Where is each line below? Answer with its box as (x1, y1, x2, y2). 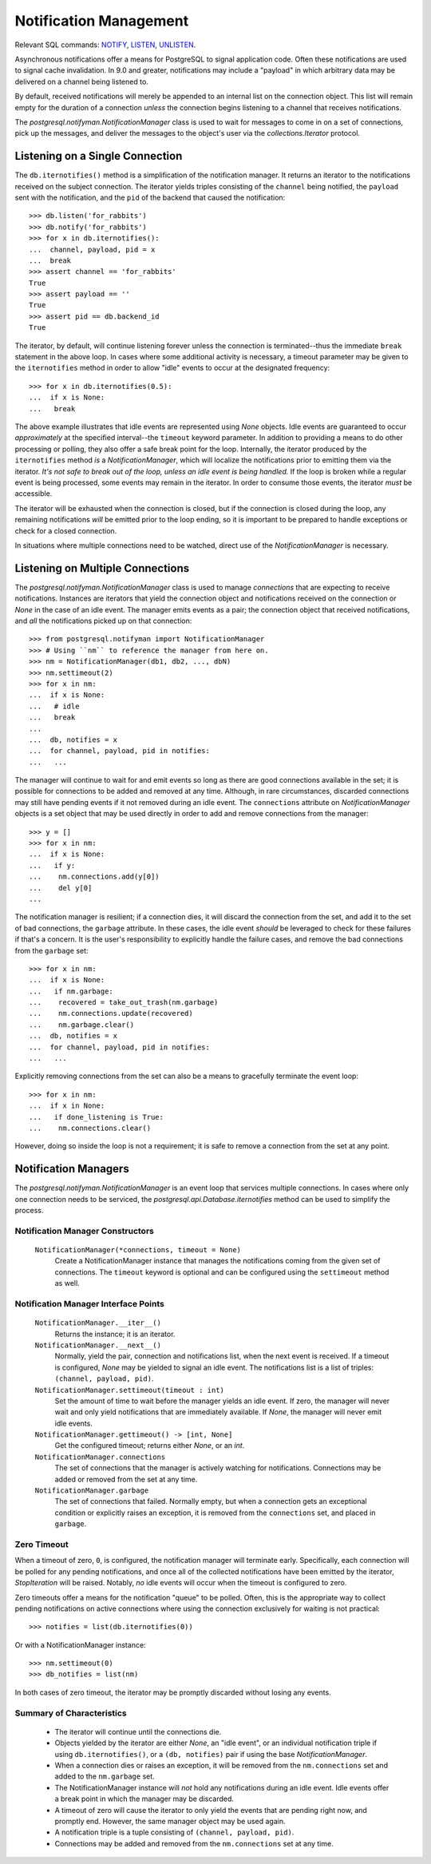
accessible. (14, 489, 53, 498)
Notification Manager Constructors (14, 1225, 155, 1236)
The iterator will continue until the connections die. (54, 1727, 222, 1736)
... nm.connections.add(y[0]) (29, 872, 160, 882)
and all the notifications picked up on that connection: (14, 616, 192, 625)
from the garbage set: (14, 946, 89, 955)
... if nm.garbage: (29, 986, 113, 996)
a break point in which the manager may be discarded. (54, 1794, 235, 1804)
